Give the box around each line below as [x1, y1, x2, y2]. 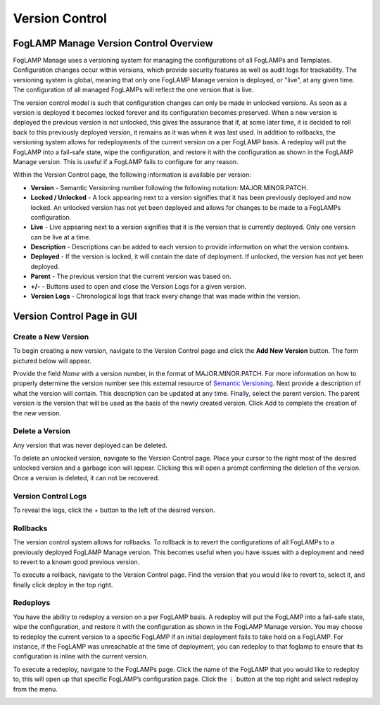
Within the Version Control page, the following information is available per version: [13, 170, 251, 179]
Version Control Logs [13, 491, 87, 501]
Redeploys [13, 598, 51, 608]
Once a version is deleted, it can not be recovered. [13, 473, 160, 482]
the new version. [13, 408, 62, 417]
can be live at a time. [30, 232, 91, 241]
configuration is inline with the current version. [13, 652, 148, 661]
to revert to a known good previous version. [13, 557, 140, 566]
